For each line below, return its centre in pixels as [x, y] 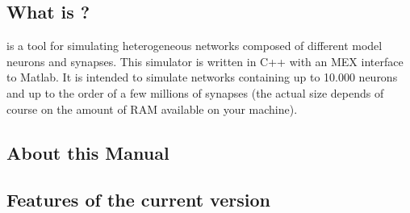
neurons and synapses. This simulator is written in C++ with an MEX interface [205, 61]
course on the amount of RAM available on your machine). [152, 109]
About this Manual [88, 152]
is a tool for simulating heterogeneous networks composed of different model [195, 46]
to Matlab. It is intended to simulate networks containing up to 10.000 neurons [202, 77]
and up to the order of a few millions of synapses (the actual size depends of [195, 92]
